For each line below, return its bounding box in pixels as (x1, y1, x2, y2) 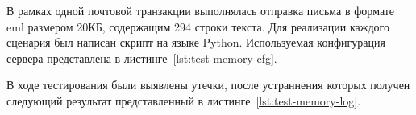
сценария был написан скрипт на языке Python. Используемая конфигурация (6, 34, 385, 51)
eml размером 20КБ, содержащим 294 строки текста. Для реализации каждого (6, 18, 389, 35)
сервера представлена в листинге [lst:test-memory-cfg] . (6, 49, 277, 66)
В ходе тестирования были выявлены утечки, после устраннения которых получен (6, 76, 410, 93)
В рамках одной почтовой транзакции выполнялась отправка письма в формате (6, 2, 395, 18)
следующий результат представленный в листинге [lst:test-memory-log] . (6, 92, 361, 109)
